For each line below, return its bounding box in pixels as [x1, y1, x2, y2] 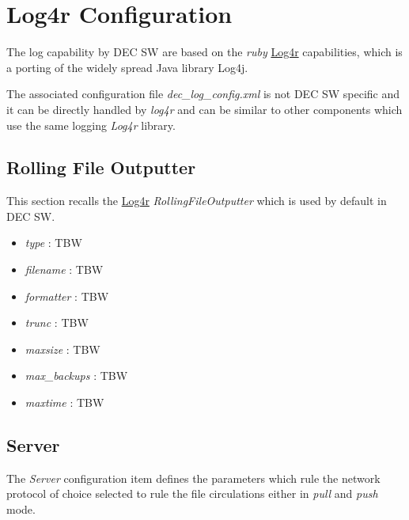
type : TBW [25, 234, 82, 251]
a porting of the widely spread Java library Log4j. [6, 59, 248, 75]
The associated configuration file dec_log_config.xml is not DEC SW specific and [6, 85, 400, 102]
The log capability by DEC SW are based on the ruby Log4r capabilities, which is [6, 44, 403, 60]
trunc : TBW [25, 314, 89, 331]
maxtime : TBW [25, 394, 104, 411]
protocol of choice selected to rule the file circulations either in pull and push [6, 485, 378, 502]
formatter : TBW [25, 287, 109, 304]
